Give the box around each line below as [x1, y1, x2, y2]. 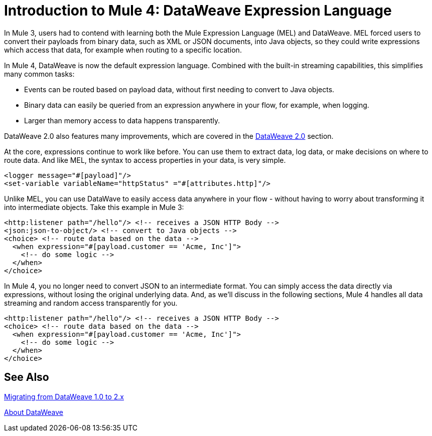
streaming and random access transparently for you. [4, 298, 178, 307]
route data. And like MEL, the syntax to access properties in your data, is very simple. [4, 155, 286, 164]
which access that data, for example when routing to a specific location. [4, 45, 242, 54]
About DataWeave [4, 407, 63, 416]
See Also [4, 371, 49, 384]
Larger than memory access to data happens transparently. [24, 116, 220, 125]
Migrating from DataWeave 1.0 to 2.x [4, 392, 124, 401]
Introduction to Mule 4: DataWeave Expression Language [4, 2, 392, 19]
